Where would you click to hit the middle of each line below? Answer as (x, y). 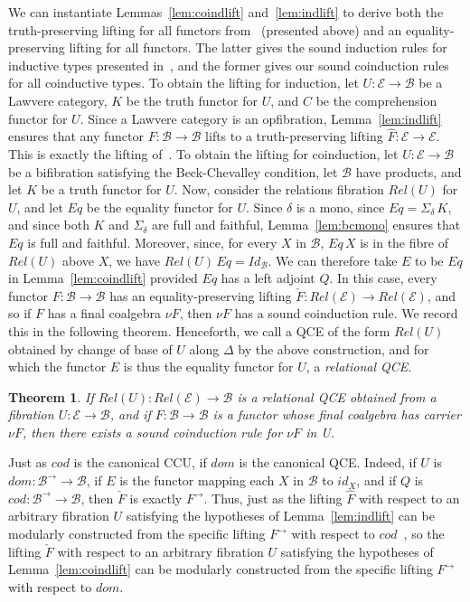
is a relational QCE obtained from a (337, 396)
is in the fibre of (404, 242)
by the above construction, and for (334, 348)
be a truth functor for (101, 189)
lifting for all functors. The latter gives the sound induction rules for (258, 47)
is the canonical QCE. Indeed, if (328, 462)
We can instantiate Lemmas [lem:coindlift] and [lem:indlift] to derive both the (226, 12)
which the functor (57, 367)
